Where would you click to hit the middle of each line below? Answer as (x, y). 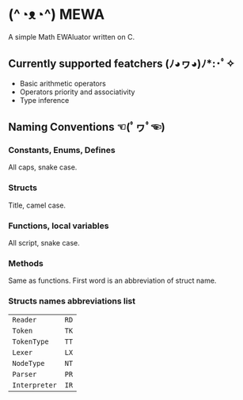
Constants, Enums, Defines (62, 150)
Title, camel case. (37, 205)
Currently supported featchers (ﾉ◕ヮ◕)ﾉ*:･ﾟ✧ (121, 64)
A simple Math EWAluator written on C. (72, 36)
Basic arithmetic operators (63, 83)
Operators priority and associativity (77, 92)
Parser (25, 374)
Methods (26, 263)
